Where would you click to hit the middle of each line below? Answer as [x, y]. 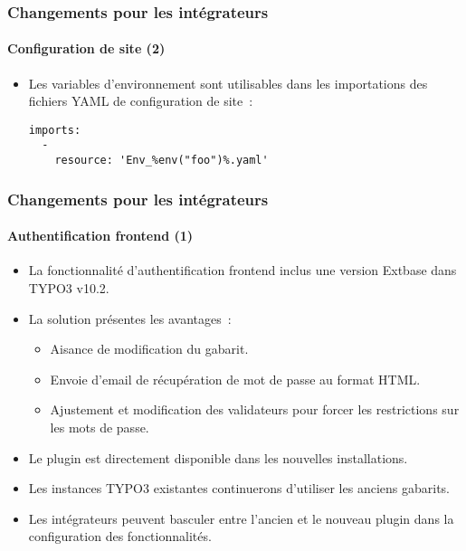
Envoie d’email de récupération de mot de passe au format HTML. [235, 379]
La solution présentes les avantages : [130, 318]
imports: [55, 130]
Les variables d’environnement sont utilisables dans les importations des [228, 83]
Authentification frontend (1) [100, 236]
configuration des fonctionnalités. [120, 536]
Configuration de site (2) [86, 48]
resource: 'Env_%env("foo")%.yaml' [162, 161]
